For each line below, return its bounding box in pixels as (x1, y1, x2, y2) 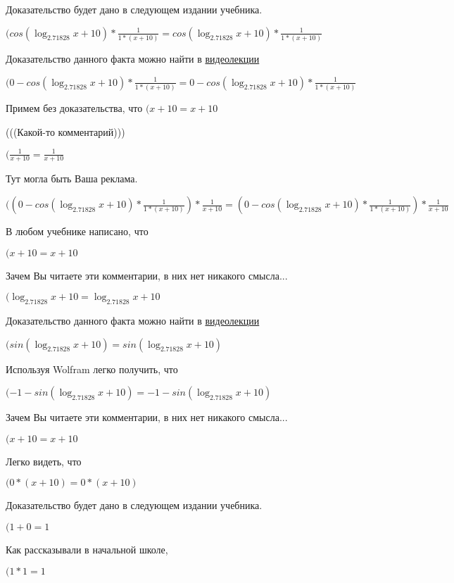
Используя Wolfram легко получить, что (6, 361, 178, 376)
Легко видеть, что (6, 453, 82, 468)
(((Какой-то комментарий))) (6, 124, 125, 139)
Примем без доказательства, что (6, 100, 143, 115)
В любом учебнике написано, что (6, 224, 149, 239)
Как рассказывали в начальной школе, (6, 542, 168, 557)
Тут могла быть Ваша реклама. (6, 171, 138, 186)
